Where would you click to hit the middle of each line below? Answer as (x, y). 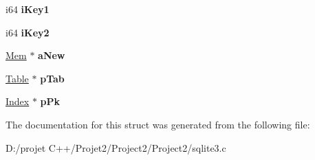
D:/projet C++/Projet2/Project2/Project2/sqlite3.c (116, 147)
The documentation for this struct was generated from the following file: (158, 124)
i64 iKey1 (28, 9)
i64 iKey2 (28, 32)
